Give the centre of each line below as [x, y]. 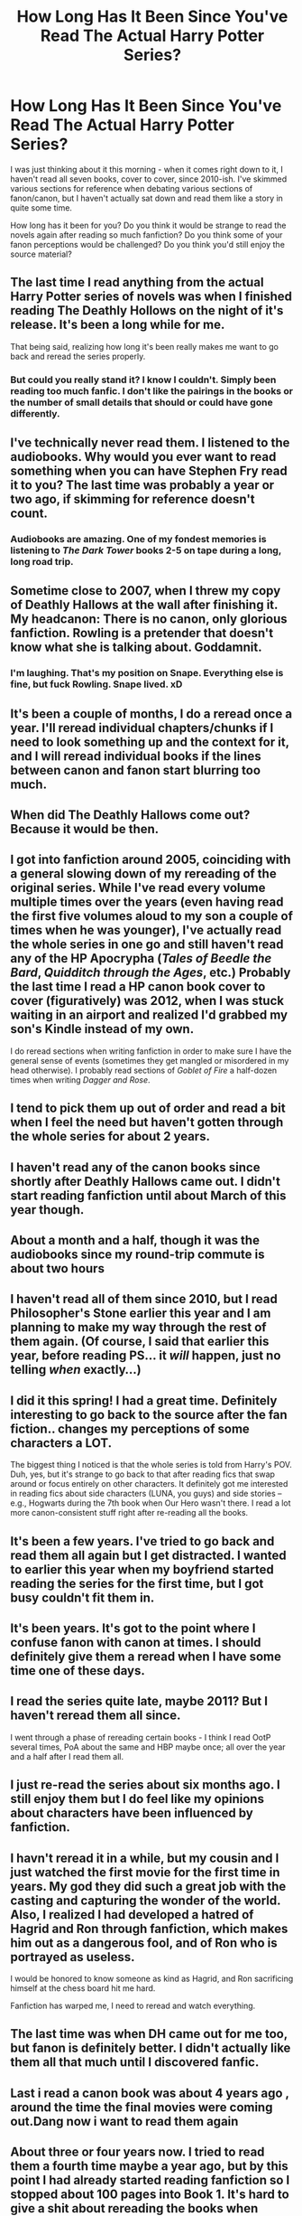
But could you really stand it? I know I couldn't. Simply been [143, 380]
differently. [35, 413]
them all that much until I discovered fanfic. [135, 2062]
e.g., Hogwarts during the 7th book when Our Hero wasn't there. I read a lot [151, 1503]
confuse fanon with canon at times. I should [136, 1643]
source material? [41, 254]
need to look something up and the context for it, [150, 742]
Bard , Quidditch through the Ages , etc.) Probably [151, 973]
